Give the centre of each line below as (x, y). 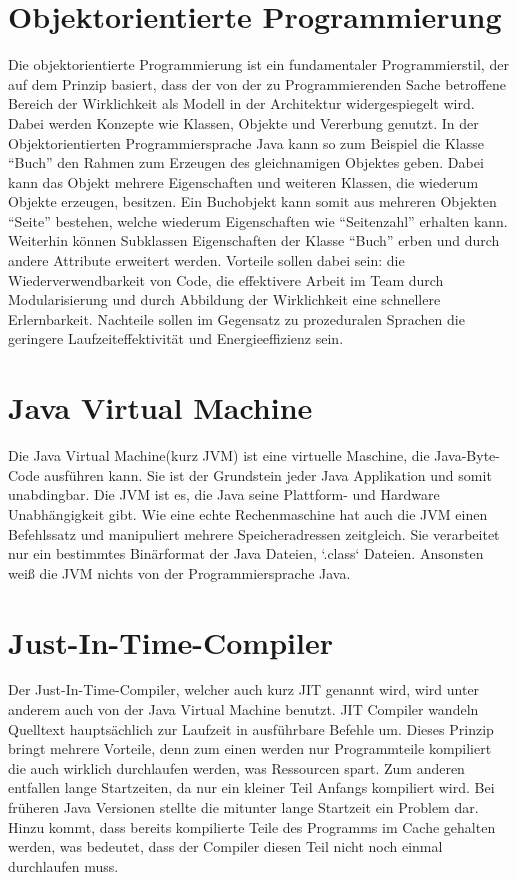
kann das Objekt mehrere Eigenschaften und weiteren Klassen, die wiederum (243, 181)
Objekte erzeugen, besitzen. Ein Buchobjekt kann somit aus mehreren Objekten (252, 201)
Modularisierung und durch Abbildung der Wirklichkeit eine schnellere (224, 299)
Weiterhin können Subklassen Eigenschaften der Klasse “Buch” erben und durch (254, 240)
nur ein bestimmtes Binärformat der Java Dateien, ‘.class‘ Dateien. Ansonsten (246, 553)
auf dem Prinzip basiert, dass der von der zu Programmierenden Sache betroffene (257, 83)
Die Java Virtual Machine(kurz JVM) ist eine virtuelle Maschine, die (219, 455)
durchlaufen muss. (63, 865)
